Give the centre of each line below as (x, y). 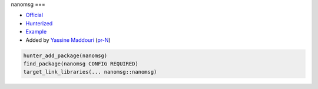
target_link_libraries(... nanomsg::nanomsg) (90, 72)
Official (34, 15)
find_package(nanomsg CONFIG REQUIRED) (81, 64)
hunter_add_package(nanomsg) (65, 55)
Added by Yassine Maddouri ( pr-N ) (68, 40)
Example (36, 32)
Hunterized (39, 23)
